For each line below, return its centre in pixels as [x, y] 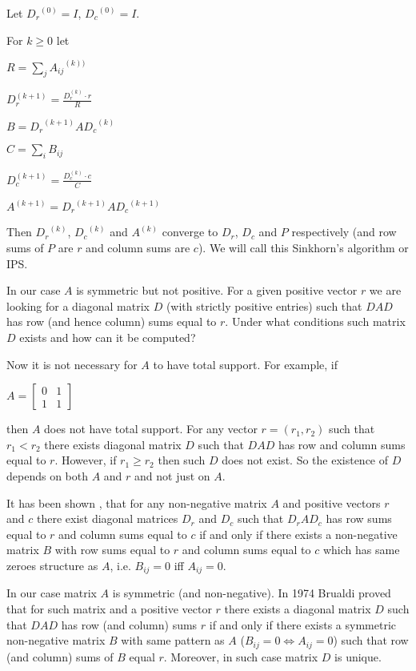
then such [182, 460]
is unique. [358, 656]
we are [385, 290]
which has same [361, 550]
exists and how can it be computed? [108, 338]
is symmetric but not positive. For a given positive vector [217, 290]
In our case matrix [52, 593]
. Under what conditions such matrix [315, 321]
